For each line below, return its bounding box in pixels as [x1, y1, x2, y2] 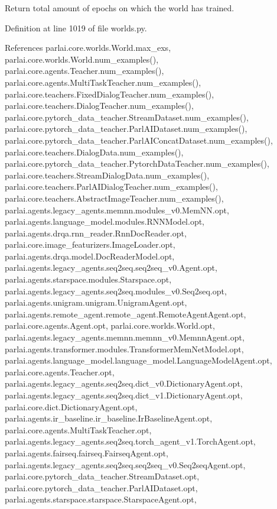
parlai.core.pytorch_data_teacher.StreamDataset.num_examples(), [5, 111, 249, 123]
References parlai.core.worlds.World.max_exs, [5, 41, 171, 54]
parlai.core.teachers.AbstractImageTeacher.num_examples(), [5, 192, 224, 204]
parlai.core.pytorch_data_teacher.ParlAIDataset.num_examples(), [5, 122, 247, 135]
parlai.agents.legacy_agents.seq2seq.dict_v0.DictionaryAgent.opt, [5, 377, 243, 390]
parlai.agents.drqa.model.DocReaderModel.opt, [5, 249, 175, 262]
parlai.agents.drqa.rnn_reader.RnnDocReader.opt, [5, 226, 187, 239]
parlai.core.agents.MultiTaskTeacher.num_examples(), [5, 76, 201, 88]
